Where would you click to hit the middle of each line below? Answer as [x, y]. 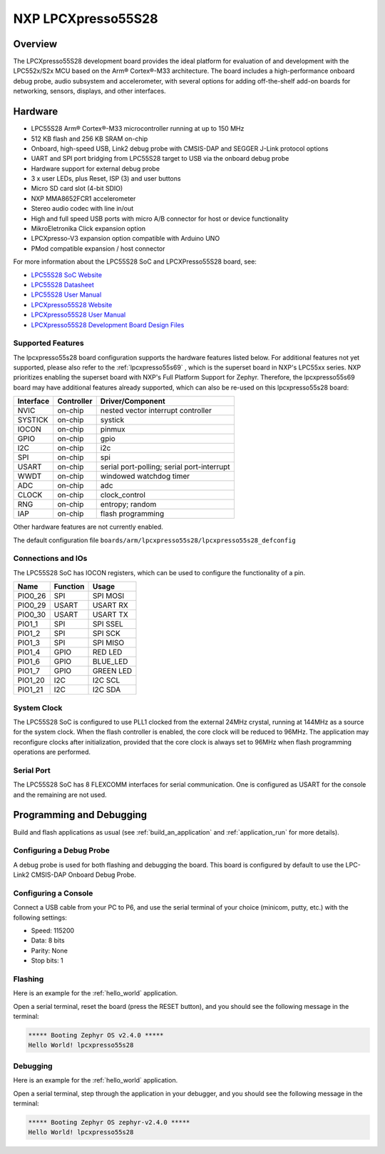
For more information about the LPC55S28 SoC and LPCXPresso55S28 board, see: [135, 262]
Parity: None [49, 950]
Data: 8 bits [48, 940]
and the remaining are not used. [60, 795]
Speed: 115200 [53, 930]
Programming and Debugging [80, 815]
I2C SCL [106, 680]
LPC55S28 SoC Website [67, 274]
